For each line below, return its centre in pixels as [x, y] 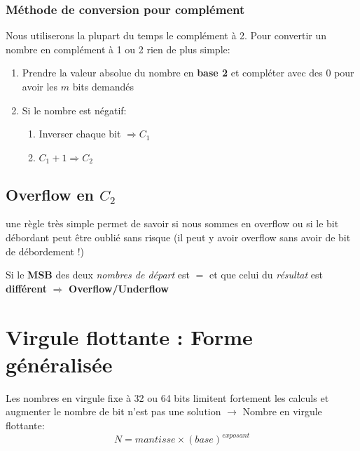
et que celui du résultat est [266, 275]
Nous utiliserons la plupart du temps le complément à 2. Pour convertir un [166, 35]
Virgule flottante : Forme [129, 336]
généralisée [59, 364]
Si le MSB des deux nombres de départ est [98, 275]
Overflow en [50, 194]
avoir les [40, 86]
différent [26, 288]
